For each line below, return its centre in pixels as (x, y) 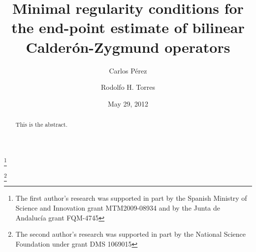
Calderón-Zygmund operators (128, 47)
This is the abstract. (42, 125)
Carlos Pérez (128, 70)
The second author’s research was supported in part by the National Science (131, 234)
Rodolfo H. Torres (128, 87)
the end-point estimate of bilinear (128, 27)
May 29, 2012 (128, 103)
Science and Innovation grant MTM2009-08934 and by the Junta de (118, 207)
